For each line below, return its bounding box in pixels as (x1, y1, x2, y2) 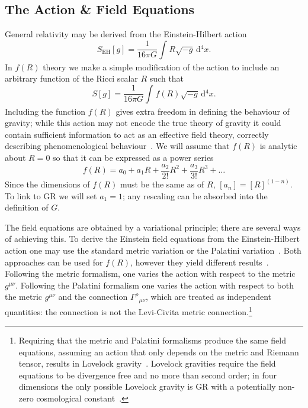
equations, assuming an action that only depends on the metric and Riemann (18, 345, 299, 358)
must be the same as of (120, 178, 204, 190)
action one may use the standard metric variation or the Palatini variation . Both (5, 244, 301, 257)
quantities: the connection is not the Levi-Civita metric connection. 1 (5, 303, 252, 318)
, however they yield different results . (130, 255, 269, 268)
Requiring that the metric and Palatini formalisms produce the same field (18, 334, 286, 347)
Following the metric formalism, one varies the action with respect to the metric (5, 267, 296, 280)
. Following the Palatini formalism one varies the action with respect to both (15, 279, 294, 291)
